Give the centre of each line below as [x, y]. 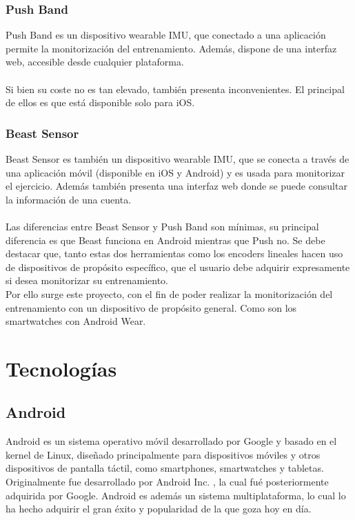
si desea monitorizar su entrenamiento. [87, 280]
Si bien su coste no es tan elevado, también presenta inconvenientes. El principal [175, 89]
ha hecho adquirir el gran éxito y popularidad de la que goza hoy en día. [159, 509]
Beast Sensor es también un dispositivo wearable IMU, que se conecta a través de [177, 159]
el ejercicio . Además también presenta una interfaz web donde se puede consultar [176, 186]
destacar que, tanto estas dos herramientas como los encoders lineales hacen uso [174, 253]
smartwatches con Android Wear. [76, 321]
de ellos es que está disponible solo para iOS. [100, 102]
